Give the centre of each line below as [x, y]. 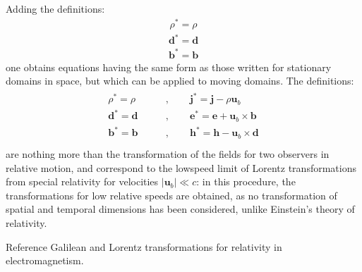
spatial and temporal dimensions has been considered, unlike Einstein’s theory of [180, 209]
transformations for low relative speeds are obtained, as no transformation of [171, 195]
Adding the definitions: [55, 8]
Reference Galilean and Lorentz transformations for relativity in [144, 246]
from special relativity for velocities [82, 181]
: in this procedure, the [246, 181]
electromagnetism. [45, 260]
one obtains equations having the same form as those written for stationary [169, 67]
